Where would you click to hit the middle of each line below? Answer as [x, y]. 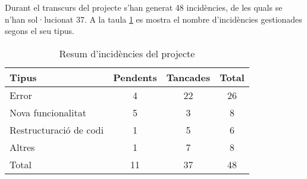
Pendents [135, 77]
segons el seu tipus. [40, 31]
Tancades [188, 77]
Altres [22, 147]
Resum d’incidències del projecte [127, 53]
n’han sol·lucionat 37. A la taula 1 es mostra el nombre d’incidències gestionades [153, 19]
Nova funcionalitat [48, 112]
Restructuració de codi [57, 129]
